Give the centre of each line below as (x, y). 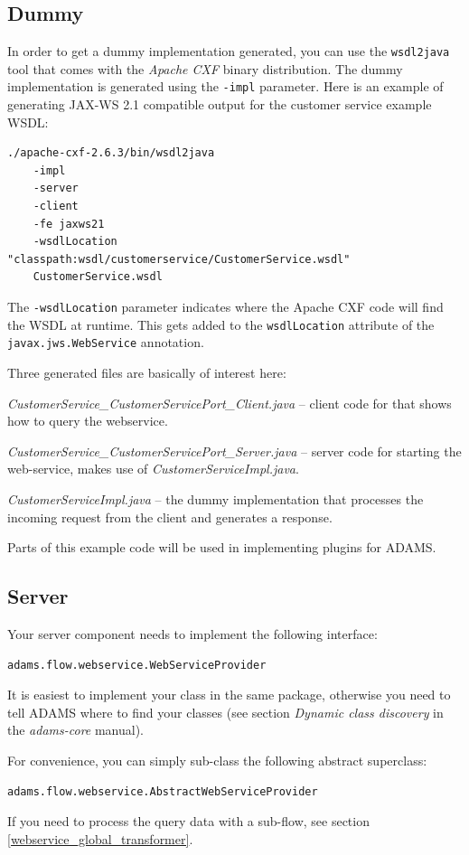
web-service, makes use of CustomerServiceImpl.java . (153, 469)
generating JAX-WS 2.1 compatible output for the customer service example (220, 104)
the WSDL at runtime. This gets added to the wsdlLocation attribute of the (221, 324)
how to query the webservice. (88, 421)
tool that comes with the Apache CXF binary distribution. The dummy (205, 68)
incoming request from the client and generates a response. (170, 517)
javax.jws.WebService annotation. (106, 342)
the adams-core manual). (76, 730)
